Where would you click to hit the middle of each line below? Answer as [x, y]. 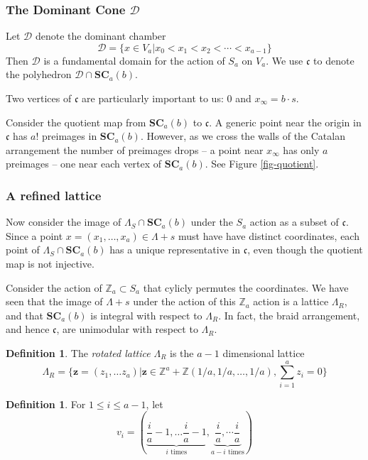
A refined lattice [54, 195]
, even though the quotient [305, 250]
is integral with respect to [146, 315]
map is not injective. [50, 263]
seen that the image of [54, 301]
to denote [334, 60]
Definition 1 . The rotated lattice [78, 352]
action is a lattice [291, 301]
